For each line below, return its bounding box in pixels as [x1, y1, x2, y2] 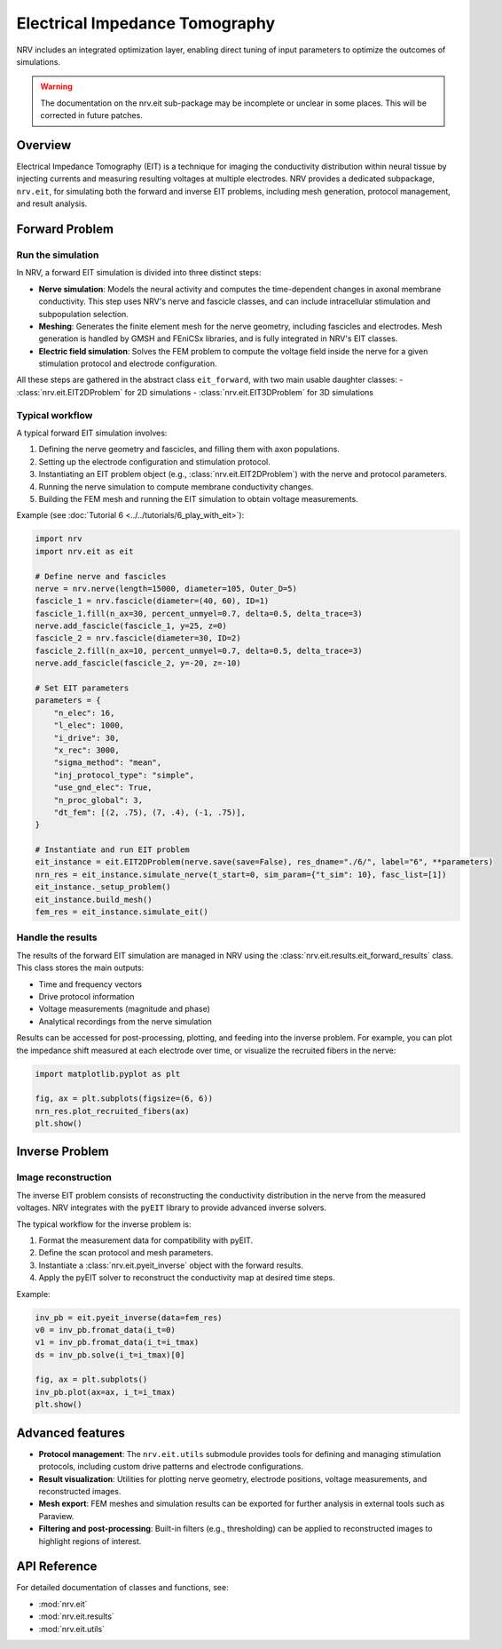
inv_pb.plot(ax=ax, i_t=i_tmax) [35, 1387, 176, 1397]
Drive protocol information [38, 991, 135, 1001]
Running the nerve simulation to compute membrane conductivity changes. [38, 481, 314, 492]
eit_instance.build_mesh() [35, 894, 153, 904]
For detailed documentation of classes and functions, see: [16, 1582, 230, 1593]
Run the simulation [16, 249, 99, 261]
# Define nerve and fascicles [35, 571, 167, 581]
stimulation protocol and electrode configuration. [38, 358, 217, 369]
